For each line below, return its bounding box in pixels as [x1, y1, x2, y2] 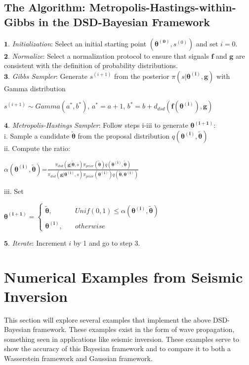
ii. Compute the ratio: [4, 143, 70, 153]
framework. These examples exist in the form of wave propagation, [33, 324, 235, 334]
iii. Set [4, 186, 24, 196]
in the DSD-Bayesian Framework [39, 14, 210, 29]
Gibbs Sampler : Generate [12, 71, 87, 81]
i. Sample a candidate [4, 130, 70, 141]
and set [196, 38, 218, 48]
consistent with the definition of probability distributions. [4, 60, 178, 71]
